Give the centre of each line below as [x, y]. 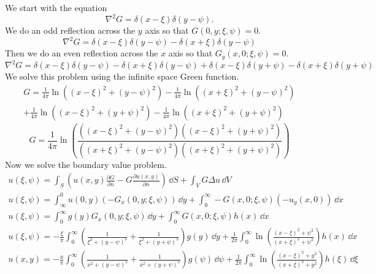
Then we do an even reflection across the [82, 53]
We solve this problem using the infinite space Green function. [122, 76]
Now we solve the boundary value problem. [86, 164]
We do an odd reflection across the [70, 30]
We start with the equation [56, 7]
